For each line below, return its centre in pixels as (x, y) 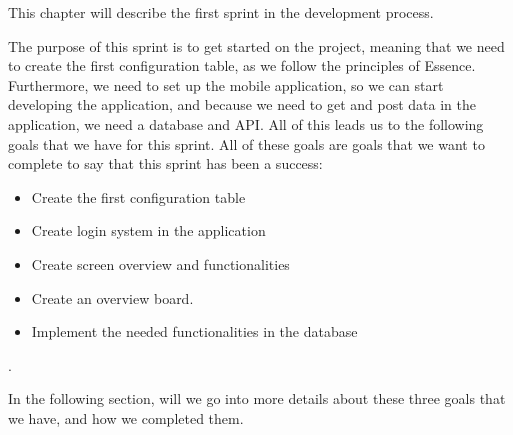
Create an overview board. (112, 297)
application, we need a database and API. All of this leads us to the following (246, 123)
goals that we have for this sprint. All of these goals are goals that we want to (246, 143)
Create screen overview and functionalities (160, 263)
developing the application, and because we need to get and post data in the (242, 104)
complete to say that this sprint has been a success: (165, 163)
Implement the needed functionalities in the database (194, 331)
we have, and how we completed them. (126, 417)
